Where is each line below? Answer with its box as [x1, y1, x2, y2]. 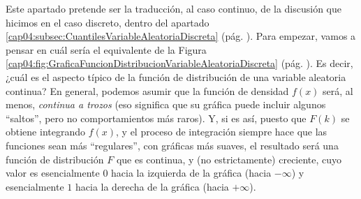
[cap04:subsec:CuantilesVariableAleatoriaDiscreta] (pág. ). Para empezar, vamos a [6, 29, 356, 43]
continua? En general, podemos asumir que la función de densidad [6, 83, 289, 98]
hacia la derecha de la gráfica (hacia [75, 179, 229, 193]
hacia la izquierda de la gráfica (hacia [111, 165, 272, 180]
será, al [323, 83, 353, 98]
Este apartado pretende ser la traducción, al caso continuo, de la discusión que [6, 1, 342, 15]
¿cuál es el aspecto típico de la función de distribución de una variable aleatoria [6, 69, 346, 84]
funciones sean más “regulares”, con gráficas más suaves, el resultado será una [6, 138, 339, 152]
